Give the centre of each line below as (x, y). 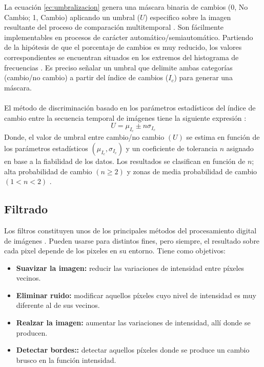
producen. (32, 332)
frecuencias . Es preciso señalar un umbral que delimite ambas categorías (118, 67)
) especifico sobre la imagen (188, 17)
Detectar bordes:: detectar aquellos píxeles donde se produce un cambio (133, 350)
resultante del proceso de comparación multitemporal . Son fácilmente (114, 27)
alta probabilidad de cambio (48, 171)
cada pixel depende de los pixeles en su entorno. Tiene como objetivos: (115, 251)
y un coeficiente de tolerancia (172, 148)
